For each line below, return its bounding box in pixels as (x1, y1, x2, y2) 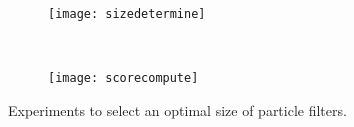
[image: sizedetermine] (48, 7, 206, 21)
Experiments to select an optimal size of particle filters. (8, 99, 347, 120)
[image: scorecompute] (48, 71, 199, 86)
